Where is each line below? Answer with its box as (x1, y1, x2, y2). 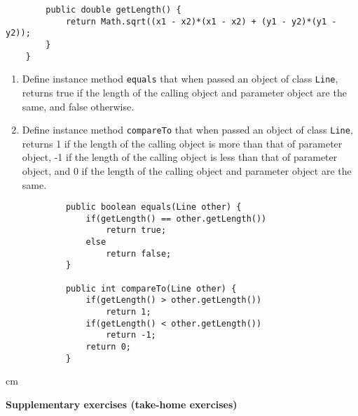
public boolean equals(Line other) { (65, 202, 242, 213)
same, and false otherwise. (22, 99, 135, 113)
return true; (106, 225, 167, 236)
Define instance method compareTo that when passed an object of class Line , (22, 122, 353, 137)
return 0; (85, 342, 131, 352)
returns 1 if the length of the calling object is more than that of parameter (22, 136, 343, 150)
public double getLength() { (46, 5, 181, 15)
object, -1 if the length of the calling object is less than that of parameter (22, 150, 338, 164)
